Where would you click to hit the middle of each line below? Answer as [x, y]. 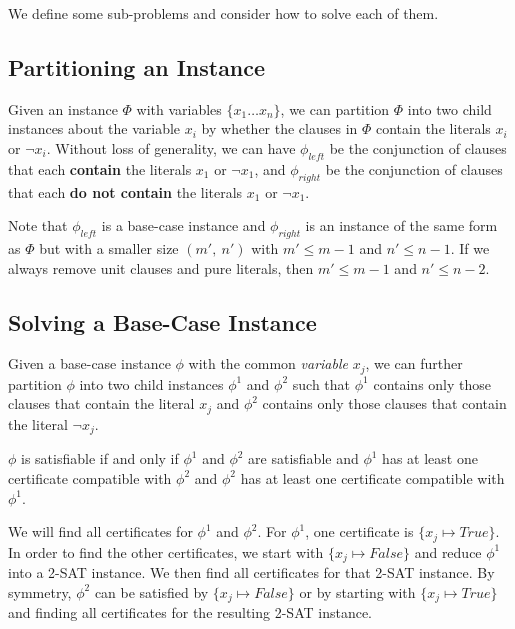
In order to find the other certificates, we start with [166, 551]
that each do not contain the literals [125, 191]
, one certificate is [359, 531]
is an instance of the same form [401, 225]
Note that [38, 225]
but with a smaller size [109, 247]
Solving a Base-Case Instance [162, 321]
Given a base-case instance [89, 363]
